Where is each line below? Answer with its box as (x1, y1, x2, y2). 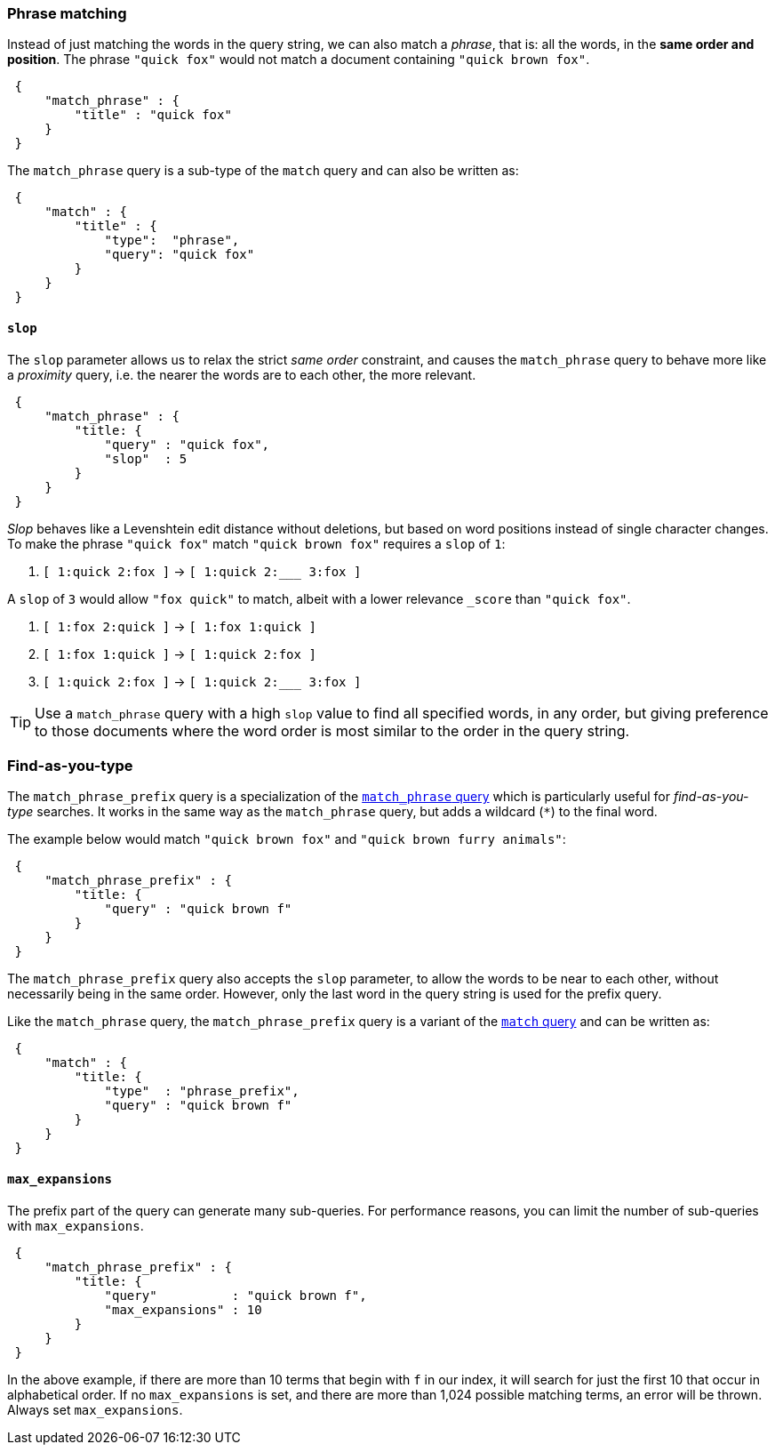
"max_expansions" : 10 (104, 1302, 262, 1317)
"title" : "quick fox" (74, 108, 232, 123)
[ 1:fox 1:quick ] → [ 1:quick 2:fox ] (43, 646, 316, 662)
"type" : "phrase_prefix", (104, 1084, 300, 1099)
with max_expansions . (7, 1217, 144, 1233)
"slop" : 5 (104, 451, 188, 466)
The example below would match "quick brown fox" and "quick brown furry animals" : (7, 831, 566, 847)
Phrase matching (7, 4, 127, 22)
